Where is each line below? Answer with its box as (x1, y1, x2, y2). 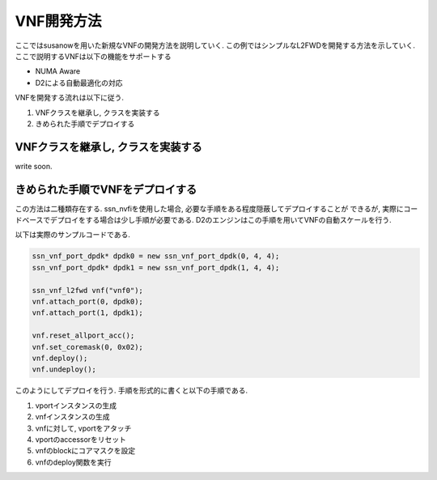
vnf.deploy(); (32, 353, 88, 363)
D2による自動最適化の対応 (35, 78, 123, 87)
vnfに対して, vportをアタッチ (35, 423, 132, 433)
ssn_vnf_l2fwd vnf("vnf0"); (32, 286, 143, 295)
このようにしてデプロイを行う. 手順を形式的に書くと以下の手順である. (15, 385, 248, 396)
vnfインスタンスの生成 (35, 412, 110, 422)
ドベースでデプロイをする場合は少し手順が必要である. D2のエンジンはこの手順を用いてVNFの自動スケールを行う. (15, 215, 392, 225)
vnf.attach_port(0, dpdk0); (32, 297, 143, 307)
